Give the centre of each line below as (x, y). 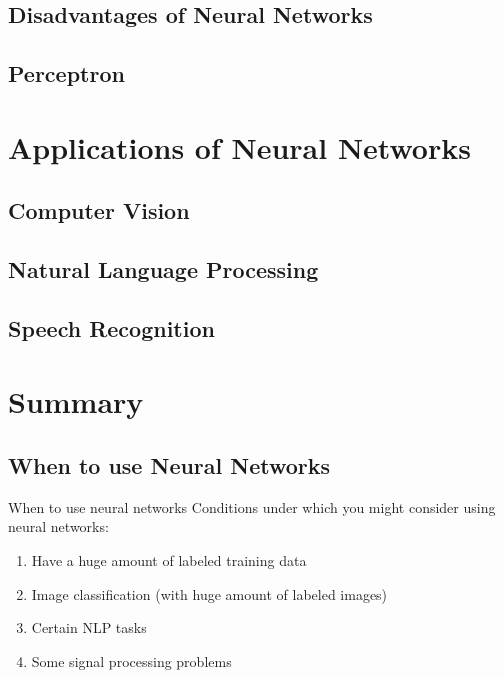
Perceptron (66, 73)
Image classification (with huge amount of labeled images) (209, 593)
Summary (76, 401)
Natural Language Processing (163, 269)
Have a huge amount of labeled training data (169, 560)
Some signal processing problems (131, 660)
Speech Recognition (111, 327)
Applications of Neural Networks (239, 146)
